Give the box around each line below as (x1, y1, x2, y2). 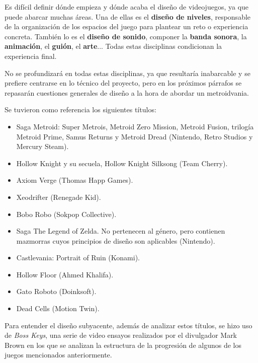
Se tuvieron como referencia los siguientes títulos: (5, 104, 156, 115)
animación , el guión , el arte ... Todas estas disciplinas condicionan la (5, 41, 222, 51)
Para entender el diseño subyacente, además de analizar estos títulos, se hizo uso (5, 320, 252, 330)
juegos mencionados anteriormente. (5, 349, 112, 360)
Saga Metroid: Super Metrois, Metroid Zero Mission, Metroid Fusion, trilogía (16, 121, 254, 131)
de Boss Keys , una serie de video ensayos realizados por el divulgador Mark (5, 330, 237, 340)
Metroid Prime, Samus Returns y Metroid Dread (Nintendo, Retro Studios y (16, 131, 253, 141)
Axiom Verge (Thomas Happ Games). (16, 175, 133, 185)
